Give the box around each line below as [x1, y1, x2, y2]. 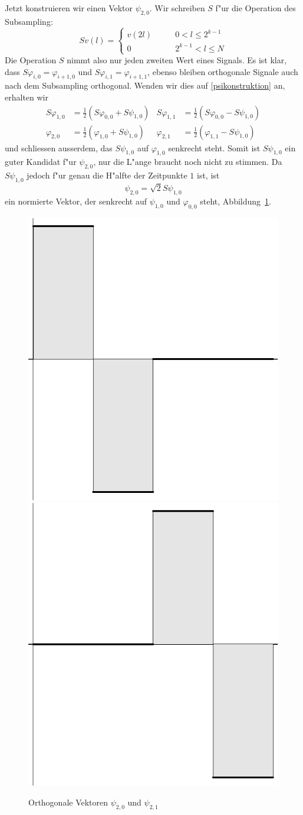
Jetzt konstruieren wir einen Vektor [5, 2, 133, 14]
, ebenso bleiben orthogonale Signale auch [147, 65, 298, 77]
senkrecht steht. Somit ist [168, 141, 261, 154]
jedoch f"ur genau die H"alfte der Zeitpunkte [27, 169, 187, 181]
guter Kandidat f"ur [5, 155, 77, 168]
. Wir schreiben [149, 2, 205, 14]
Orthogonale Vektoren [28, 796, 108, 808]
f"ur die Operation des [215, 2, 296, 14]
